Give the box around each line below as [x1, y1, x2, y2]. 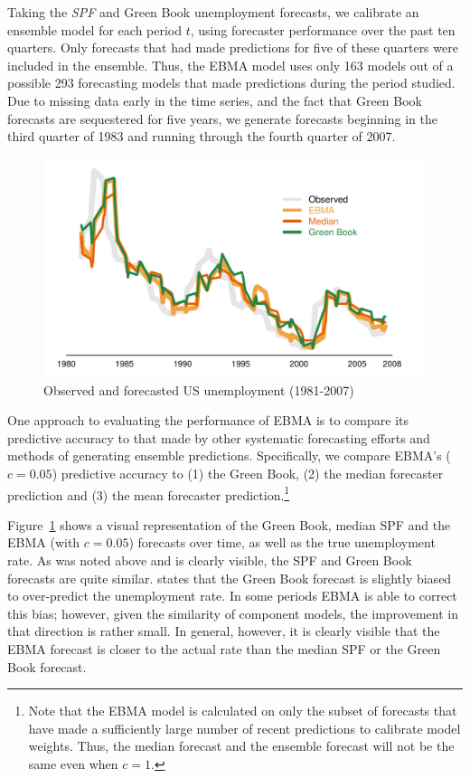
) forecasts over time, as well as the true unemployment [128, 533, 436, 552]
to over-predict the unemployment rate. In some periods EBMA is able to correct [7, 586, 457, 605]
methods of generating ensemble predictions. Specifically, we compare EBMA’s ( [7, 446, 451, 465]
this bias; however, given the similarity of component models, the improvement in [7, 603, 458, 622]
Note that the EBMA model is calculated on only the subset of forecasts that [28, 701, 457, 720]
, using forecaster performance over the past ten [190, 20, 456, 39]
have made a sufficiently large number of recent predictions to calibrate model [28, 718, 461, 737]
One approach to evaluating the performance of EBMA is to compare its [7, 411, 409, 430]
